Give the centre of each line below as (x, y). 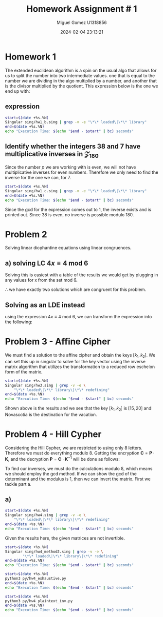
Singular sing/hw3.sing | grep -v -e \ (45, 385)
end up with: (18, 91)
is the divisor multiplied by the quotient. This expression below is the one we (81, 86)
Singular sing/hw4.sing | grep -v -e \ (45, 515)
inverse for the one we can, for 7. (38, 177)
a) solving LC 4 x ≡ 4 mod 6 (47, 263)
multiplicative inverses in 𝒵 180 (52, 155)
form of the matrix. (24, 371)
